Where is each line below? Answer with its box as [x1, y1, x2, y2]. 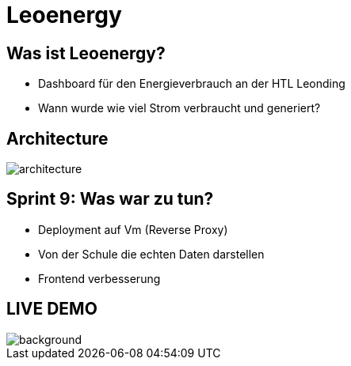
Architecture [6, 128, 109, 149]
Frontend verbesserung [38, 271, 161, 285]
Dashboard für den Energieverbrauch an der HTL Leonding [38, 77, 345, 91]
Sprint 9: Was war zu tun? [6, 189, 214, 209]
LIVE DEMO [6, 299, 97, 319]
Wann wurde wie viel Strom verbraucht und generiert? [38, 101, 321, 115]
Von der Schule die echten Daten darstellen [38, 247, 265, 261]
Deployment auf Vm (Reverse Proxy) [38, 222, 228, 236]
